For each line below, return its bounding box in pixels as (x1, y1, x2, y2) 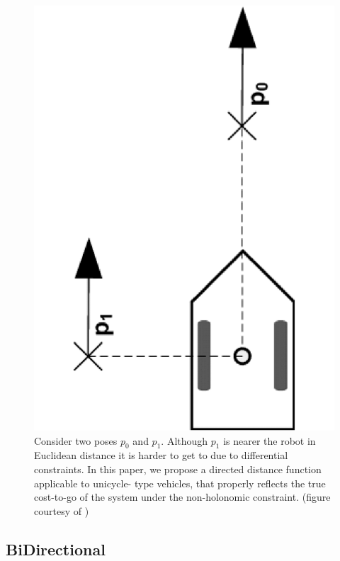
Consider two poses (34, 433, 118, 448)
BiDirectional (6, 538, 106, 560)
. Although (161, 433, 208, 448)
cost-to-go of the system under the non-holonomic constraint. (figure (34, 489, 331, 504)
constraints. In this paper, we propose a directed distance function (34, 461, 322, 476)
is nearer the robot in (223, 433, 316, 448)
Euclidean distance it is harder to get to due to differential (34, 448, 288, 463)
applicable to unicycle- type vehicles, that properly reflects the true (34, 475, 326, 490)
